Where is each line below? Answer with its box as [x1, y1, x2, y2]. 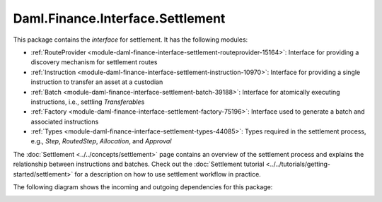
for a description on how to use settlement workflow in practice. [74, 170, 261, 178]
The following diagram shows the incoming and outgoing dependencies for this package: [13, 183, 273, 191]
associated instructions [30, 117, 99, 126]
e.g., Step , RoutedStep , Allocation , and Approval [30, 137, 172, 145]
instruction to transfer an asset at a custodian [30, 78, 163, 86]
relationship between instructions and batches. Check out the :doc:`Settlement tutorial [13, 160, 265, 169]
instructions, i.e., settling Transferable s [30, 97, 145, 106]
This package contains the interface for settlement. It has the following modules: [13, 35, 248, 44]
